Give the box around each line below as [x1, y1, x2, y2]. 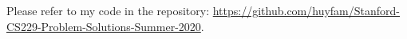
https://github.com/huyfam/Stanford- [212, 2, 401, 18]
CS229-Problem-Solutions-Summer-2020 [6, 18, 201, 34]
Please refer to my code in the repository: [6, 2, 210, 18]
